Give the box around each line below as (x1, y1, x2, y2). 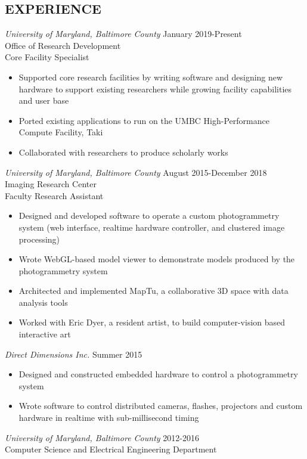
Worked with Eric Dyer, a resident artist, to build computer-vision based (18, 316, 286, 328)
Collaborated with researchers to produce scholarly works (18, 145, 228, 158)
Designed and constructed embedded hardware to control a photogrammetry (18, 368, 298, 380)
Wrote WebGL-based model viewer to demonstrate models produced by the (18, 253, 295, 265)
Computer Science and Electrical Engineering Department (5, 443, 217, 455)
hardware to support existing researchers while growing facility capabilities (18, 82, 292, 95)
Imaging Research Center (5, 178, 97, 190)
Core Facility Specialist (5, 51, 89, 63)
